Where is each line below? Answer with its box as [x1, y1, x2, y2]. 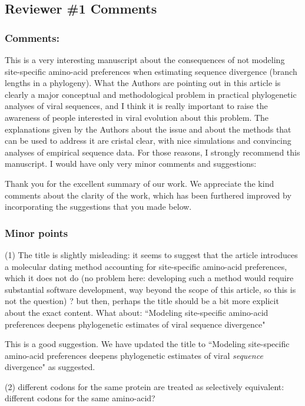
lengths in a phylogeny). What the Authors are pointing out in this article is [5, 77, 281, 89]
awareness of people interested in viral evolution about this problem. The [5, 111, 269, 123]
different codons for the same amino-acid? [5, 392, 155, 404]
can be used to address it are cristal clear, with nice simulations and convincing [5, 134, 291, 147]
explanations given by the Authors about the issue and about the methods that [5, 123, 291, 135]
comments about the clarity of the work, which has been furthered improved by [5, 189, 291, 201]
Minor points [5, 225, 68, 240]
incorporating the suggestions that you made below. [5, 200, 192, 213]
